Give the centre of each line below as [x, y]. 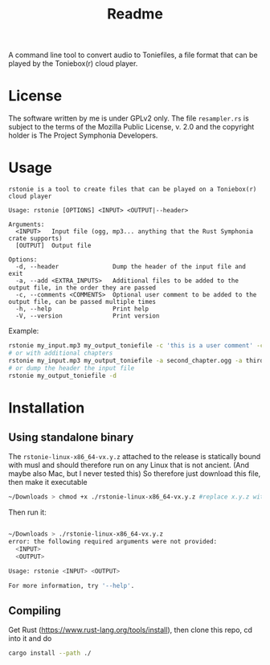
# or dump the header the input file [72, 368]
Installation [47, 408]
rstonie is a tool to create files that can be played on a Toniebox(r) [133, 190]
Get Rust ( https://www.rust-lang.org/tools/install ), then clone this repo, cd [131, 630]
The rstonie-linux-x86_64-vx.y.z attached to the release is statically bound [135, 457]
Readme [135, 14]
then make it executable [48, 482]
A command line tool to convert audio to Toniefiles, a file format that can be [133, 55]
